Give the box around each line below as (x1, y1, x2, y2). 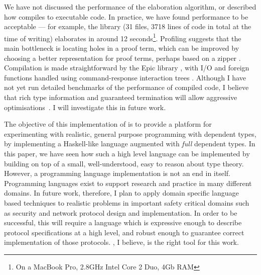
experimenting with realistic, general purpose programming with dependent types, (4, 128, 256, 139)
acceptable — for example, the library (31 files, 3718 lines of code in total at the (4, 21, 251, 32)
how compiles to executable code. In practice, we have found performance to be (4, 11, 248, 22)
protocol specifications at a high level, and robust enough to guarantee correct (4, 227, 244, 237)
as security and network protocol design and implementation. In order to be (4, 207, 237, 218)
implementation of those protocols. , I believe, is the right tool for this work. (4, 237, 239, 247)
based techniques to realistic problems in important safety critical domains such (4, 197, 249, 208)
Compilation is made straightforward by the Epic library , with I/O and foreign (4, 62, 249, 73)
